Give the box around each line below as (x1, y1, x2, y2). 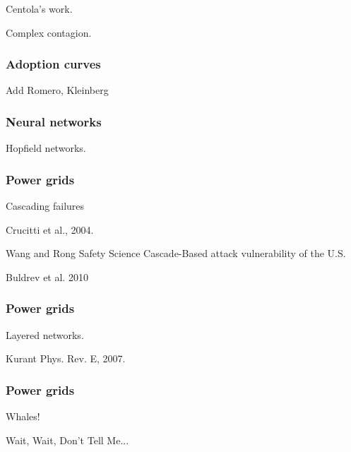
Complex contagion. (6, 25, 92, 40)
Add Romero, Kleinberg (6, 83, 109, 97)
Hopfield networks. (6, 141, 86, 155)
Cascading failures (6, 198, 85, 213)
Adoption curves (6, 55, 101, 73)
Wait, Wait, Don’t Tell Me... (6, 432, 129, 447)
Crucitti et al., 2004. (6, 222, 94, 237)
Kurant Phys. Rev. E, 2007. (6, 351, 126, 366)
